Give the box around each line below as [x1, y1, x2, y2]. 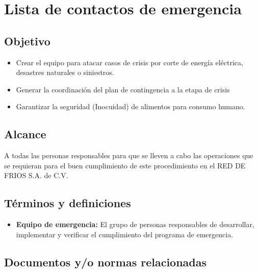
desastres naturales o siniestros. [16, 67, 114, 78]
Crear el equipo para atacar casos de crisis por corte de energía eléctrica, [16, 57, 243, 67]
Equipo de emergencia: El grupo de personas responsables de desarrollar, [16, 219, 254, 230]
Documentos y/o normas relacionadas [4, 254, 207, 269]
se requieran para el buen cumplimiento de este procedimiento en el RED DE [4, 160, 246, 170]
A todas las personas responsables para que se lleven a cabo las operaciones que [4, 150, 253, 161]
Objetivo [4, 33, 50, 48]
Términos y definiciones [4, 195, 131, 211]
